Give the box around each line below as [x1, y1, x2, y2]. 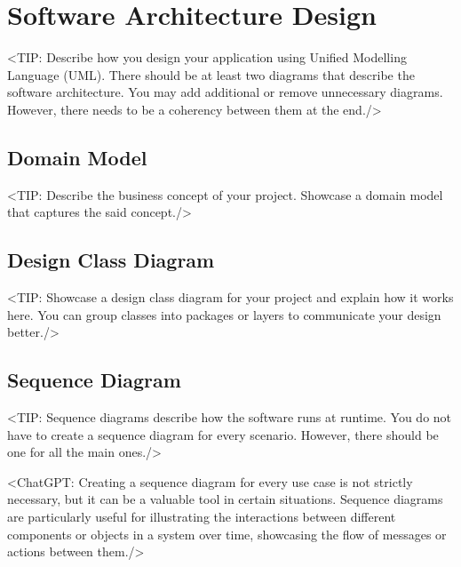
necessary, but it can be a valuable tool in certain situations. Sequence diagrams [7, 490, 443, 508]
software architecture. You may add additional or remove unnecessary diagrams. [7, 83, 443, 101]
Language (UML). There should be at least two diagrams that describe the [7, 65, 415, 84]
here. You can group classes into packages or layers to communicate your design [7, 305, 441, 323]
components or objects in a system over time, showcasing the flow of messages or [7, 524, 447, 543]
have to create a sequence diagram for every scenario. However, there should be [7, 425, 439, 443]
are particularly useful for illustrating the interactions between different [7, 507, 396, 526]
